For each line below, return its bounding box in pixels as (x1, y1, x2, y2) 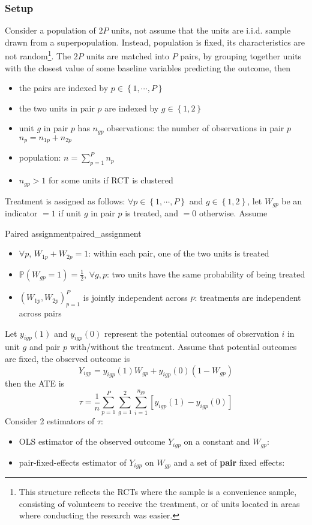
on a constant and (184, 435, 250, 448)
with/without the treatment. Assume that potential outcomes (70, 340, 297, 353)
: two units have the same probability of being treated (106, 267, 305, 280)
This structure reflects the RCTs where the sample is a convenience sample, (19, 485, 297, 497)
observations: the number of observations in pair (107, 122, 284, 134)
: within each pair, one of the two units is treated (88, 247, 269, 260)
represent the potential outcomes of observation (104, 327, 279, 339)
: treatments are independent (194, 291, 301, 303)
